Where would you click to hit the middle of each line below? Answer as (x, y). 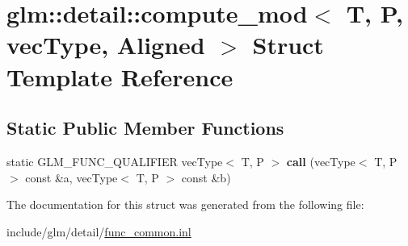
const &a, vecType (72, 177)
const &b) (206, 177)
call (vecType (321, 161)
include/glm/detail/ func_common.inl (99, 231)
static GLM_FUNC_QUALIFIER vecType (115, 161)
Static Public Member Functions (145, 128)
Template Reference (120, 76)
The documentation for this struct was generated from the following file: (185, 204)
